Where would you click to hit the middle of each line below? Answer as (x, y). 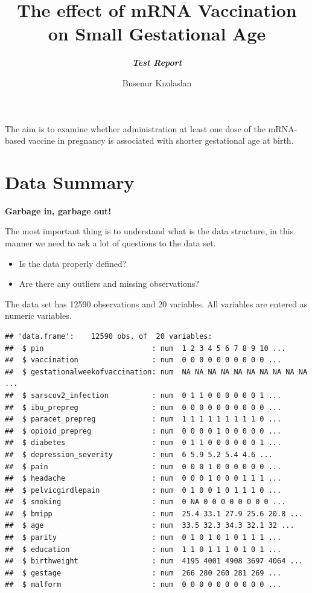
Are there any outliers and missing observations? (109, 284)
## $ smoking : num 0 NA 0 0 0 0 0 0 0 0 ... (145, 502)
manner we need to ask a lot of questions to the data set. (110, 243)
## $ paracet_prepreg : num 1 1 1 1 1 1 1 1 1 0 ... (143, 419)
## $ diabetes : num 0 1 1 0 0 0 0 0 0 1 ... (143, 443)
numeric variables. (38, 316)
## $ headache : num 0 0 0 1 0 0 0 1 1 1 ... (143, 479)
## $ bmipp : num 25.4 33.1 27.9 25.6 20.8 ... (154, 514)
